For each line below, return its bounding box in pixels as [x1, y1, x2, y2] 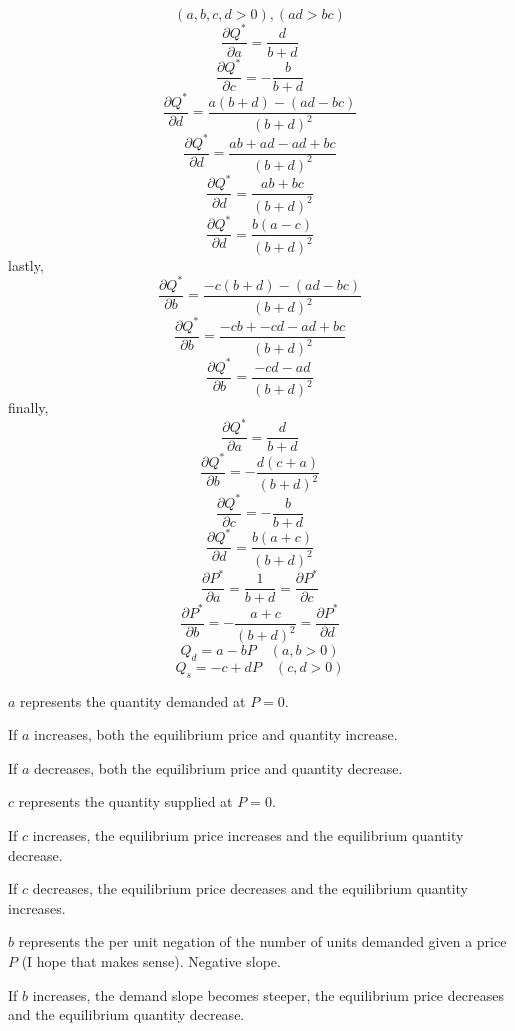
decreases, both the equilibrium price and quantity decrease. [34, 757, 403, 778]
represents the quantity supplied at [18, 791, 233, 812]
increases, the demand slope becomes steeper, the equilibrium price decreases [32, 984, 504, 1005]
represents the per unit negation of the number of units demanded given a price [18, 931, 507, 952]
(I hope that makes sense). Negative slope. [21, 951, 281, 971]
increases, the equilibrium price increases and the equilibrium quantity [32, 825, 464, 846]
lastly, [8, 254, 44, 275]
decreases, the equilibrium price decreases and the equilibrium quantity [32, 878, 469, 899]
